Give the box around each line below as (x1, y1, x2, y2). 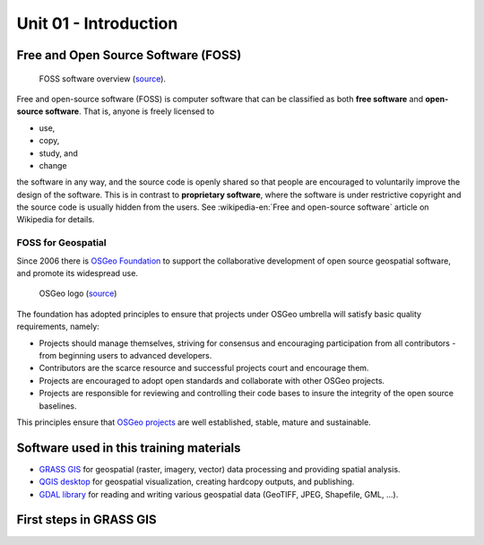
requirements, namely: (16, 321, 100, 332)
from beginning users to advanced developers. (39, 350, 212, 360)
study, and (39, 148, 78, 159)
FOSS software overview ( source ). (39, 73, 166, 84)
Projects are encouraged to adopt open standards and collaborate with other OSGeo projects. (39, 375, 385, 385)
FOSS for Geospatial (16, 237, 107, 249)
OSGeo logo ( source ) (39, 288, 117, 299)
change (39, 160, 67, 170)
